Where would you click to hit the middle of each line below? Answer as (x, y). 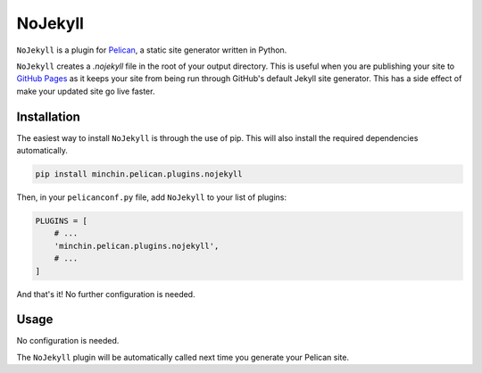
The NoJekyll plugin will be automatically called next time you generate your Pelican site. (183, 357)
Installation (48, 116)
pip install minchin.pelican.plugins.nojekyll (139, 174)
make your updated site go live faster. (86, 91)
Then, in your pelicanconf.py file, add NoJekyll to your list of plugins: (152, 197)
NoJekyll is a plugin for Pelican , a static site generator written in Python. (152, 50)
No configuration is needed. (68, 341)
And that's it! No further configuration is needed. (106, 294)
